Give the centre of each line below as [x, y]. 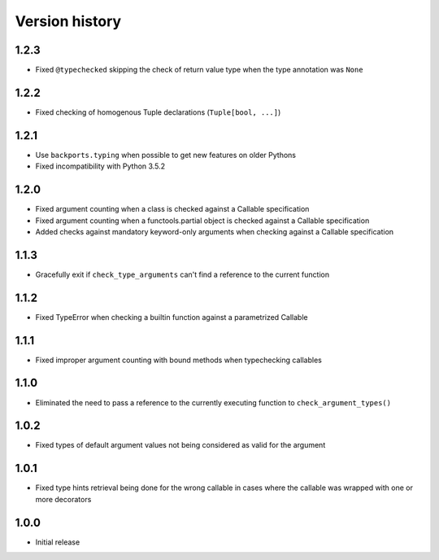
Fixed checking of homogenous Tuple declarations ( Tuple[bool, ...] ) [158, 112]
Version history [68, 21]
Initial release [58, 542]
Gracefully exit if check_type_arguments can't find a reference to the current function [182, 274]
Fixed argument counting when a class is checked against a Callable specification [172, 209]
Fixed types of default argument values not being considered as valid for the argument [180, 445]
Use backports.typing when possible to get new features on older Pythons [166, 155]
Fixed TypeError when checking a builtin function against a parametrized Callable [172, 317]
